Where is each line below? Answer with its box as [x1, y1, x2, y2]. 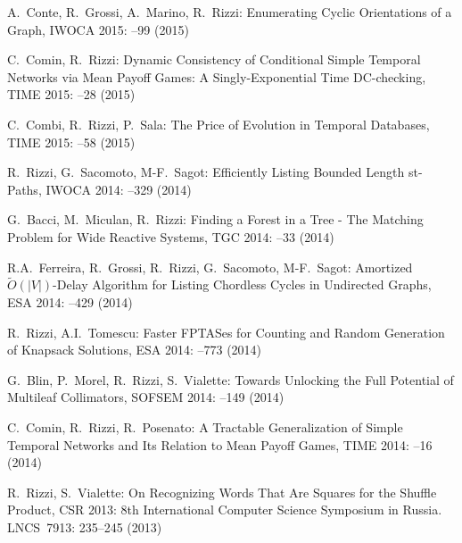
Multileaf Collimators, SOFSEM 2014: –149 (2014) [7, 388, 285, 406]
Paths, [7, 180, 42, 198]
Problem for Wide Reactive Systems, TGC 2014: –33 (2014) [7, 227, 334, 246]
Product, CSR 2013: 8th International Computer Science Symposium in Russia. [7, 500, 442, 519]
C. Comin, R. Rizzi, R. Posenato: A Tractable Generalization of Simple [7, 417, 403, 436]
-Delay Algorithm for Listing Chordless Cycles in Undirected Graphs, [53, 275, 432, 294]
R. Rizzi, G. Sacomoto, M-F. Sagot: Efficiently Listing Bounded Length [7, 163, 405, 181]
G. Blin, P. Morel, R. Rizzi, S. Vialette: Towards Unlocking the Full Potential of [7, 370, 454, 388]
